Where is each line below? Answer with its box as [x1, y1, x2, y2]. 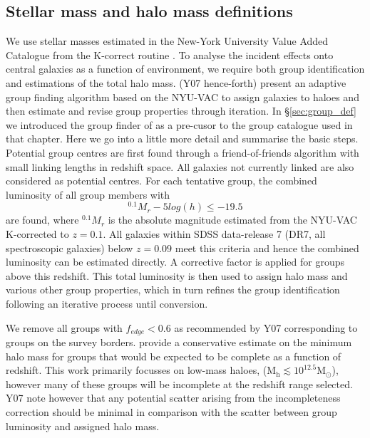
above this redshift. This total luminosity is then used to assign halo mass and [6, 268, 348, 283]
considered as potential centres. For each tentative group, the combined [6, 173, 317, 188]
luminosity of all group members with [6, 187, 170, 202]
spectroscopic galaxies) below [6, 240, 133, 255]
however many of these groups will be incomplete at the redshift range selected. [6, 376, 353, 391]
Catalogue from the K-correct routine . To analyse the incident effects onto [6, 47, 334, 62]
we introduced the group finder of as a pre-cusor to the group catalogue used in [6, 117, 353, 132]
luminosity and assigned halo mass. [6, 418, 160, 433]
